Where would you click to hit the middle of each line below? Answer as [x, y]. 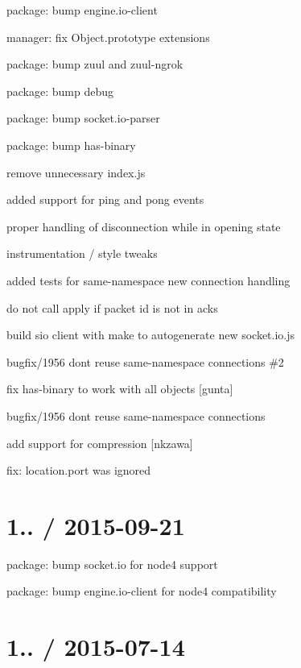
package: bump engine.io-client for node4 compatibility [142, 591]
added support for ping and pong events [105, 199]
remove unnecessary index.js [76, 172]
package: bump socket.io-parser [83, 118]
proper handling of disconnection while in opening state [144, 226]
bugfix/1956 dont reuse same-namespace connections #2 [145, 361]
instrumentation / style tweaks [82, 253]
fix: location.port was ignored [79, 470]
